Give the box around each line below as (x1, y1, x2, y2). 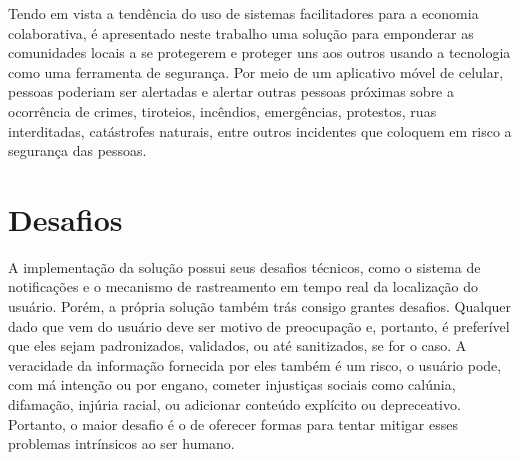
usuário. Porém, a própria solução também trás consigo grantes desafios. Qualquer (8, 296, 512, 317)
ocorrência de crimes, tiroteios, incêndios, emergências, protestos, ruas (8, 100, 437, 121)
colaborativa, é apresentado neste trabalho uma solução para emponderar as (8, 22, 474, 43)
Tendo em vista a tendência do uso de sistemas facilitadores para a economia (8, 3, 479, 23)
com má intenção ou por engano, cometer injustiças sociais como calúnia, (8, 374, 456, 395)
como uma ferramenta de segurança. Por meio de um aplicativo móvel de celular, (8, 61, 504, 82)
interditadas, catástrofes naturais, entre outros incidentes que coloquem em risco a (8, 120, 512, 141)
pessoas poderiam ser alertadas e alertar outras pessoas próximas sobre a (8, 81, 454, 102)
